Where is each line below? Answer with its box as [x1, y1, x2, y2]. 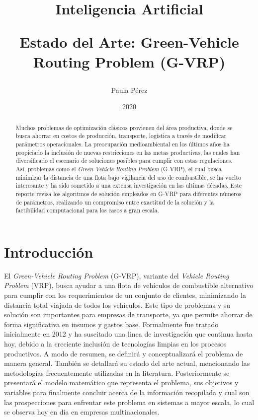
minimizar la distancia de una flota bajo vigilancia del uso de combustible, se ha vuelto [15, 173, 241, 181]
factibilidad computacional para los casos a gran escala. [15, 206, 159, 214]
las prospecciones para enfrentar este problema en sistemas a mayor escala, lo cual [4, 397, 255, 407]
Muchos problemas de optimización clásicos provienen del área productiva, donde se [15, 123, 233, 132]
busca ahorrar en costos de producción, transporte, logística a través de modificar [15, 132, 227, 140]
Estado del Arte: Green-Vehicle [19, 32, 239, 52]
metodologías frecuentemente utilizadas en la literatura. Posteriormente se [4, 367, 230, 378]
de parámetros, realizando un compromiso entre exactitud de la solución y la [15, 198, 214, 206]
